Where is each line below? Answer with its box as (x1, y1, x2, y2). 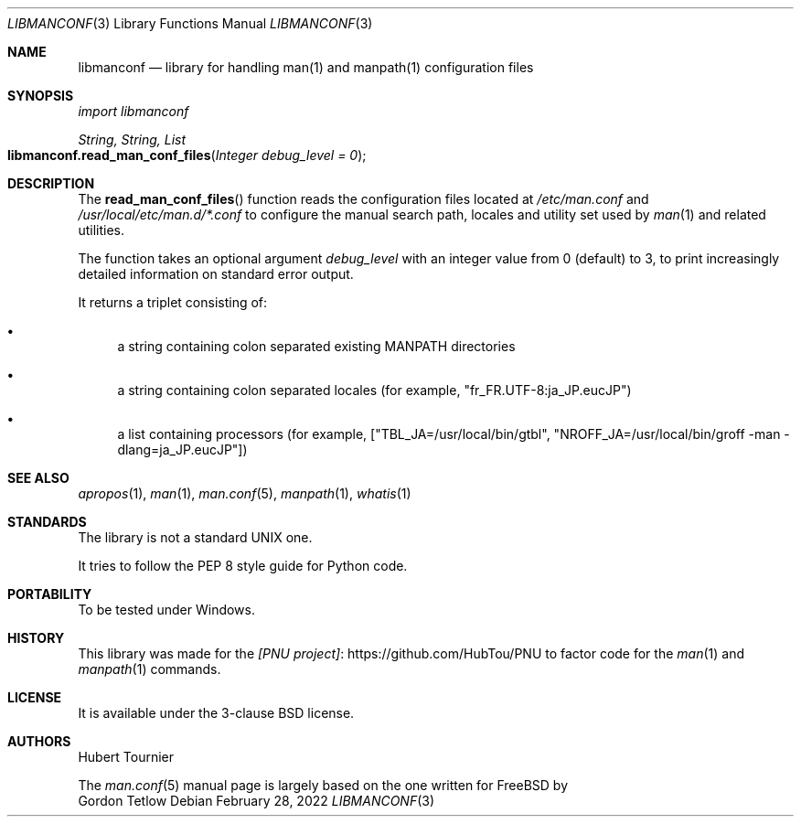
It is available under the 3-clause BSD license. (78, 705, 355, 721)
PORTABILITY (7, 586, 92, 602)
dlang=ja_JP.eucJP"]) (117, 442, 248, 457)
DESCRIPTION (7, 176, 95, 191)
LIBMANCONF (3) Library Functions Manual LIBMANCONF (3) (7, 16, 373, 31)
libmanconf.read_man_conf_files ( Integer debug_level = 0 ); (7, 147, 367, 163)
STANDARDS (7, 514, 87, 530)
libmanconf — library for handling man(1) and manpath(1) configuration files (78, 59, 534, 75)
